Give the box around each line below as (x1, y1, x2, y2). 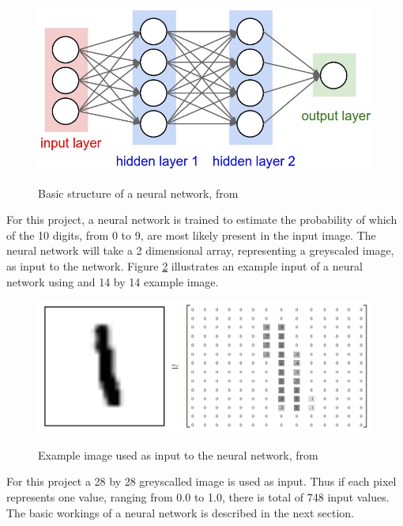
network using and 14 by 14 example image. (6, 273, 219, 289)
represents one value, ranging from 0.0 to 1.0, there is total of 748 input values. (6, 489, 390, 505)
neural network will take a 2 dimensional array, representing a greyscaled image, (6, 242, 394, 259)
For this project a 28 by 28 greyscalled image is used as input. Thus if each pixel (6, 473, 397, 490)
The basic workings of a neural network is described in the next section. (6, 504, 354, 520)
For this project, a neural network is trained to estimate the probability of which (6, 211, 397, 228)
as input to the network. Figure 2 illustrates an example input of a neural (6, 257, 363, 274)
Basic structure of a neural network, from (38, 184, 239, 201)
